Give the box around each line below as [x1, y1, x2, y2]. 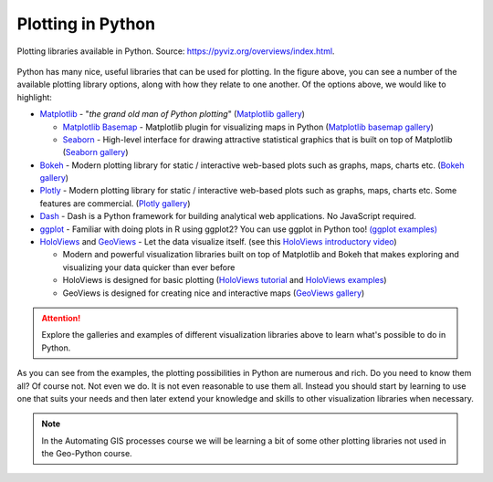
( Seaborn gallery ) [62, 147, 129, 158]
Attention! [41, 312, 81, 323]
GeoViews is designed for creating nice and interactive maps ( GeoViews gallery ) [62, 288, 365, 299]
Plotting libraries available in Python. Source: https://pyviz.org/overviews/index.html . [16, 46, 335, 57]
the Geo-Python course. [41, 448, 132, 459]
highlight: [16, 91, 52, 102]
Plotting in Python [16, 14, 155, 34]
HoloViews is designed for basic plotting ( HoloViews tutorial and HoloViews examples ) [62, 275, 387, 286]
